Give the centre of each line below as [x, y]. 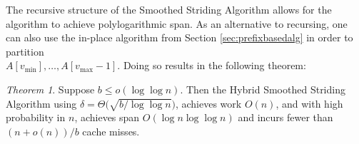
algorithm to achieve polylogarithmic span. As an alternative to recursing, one [177, 23]
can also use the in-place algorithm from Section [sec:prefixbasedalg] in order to [179, 37]
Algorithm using [41, 103]
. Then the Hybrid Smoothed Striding [263, 89]
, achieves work [208, 103]
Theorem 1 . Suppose [50, 89]
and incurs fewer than [285, 117]
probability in [36, 117]
